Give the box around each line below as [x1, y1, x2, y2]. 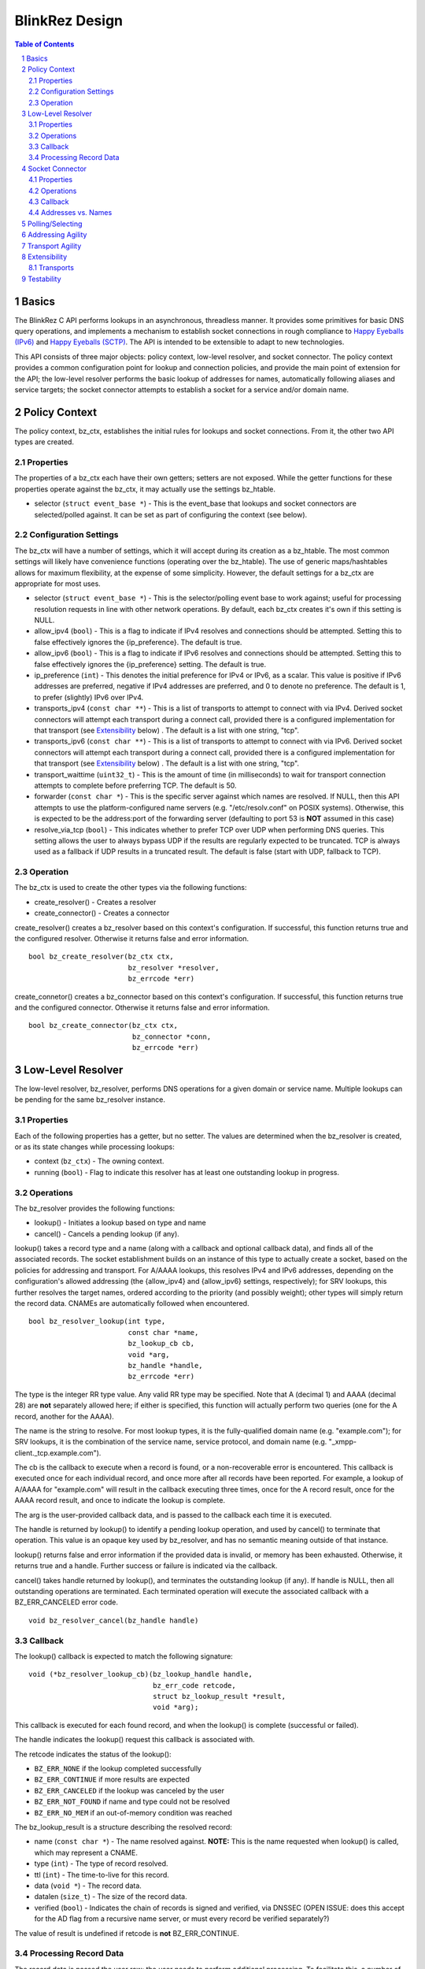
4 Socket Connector [21, 164, 87, 173]
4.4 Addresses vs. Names [28, 208, 113, 217]
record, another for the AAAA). [14, 1411, 114, 1421]
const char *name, [128, 1328, 199, 1337]
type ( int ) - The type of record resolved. [34, 1859, 168, 1868]
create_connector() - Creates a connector [34, 908, 170, 918]
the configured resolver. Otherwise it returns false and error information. [14, 934, 249, 943]
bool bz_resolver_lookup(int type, [28, 1317, 166, 1326]
